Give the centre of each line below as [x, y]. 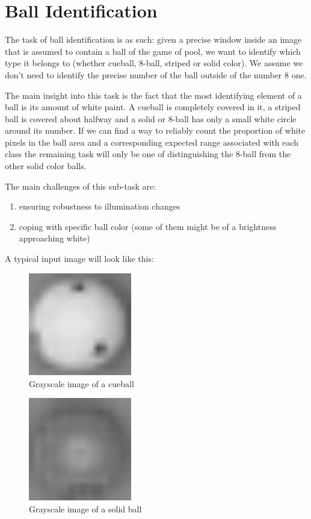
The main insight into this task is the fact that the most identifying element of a [153, 95]
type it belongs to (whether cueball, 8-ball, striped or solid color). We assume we [154, 63]
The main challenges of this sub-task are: [81, 186]
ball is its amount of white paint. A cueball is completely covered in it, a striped [153, 107]
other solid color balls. [46, 166]
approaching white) [54, 238]
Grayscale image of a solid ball [85, 508]
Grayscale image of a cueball [82, 383]
